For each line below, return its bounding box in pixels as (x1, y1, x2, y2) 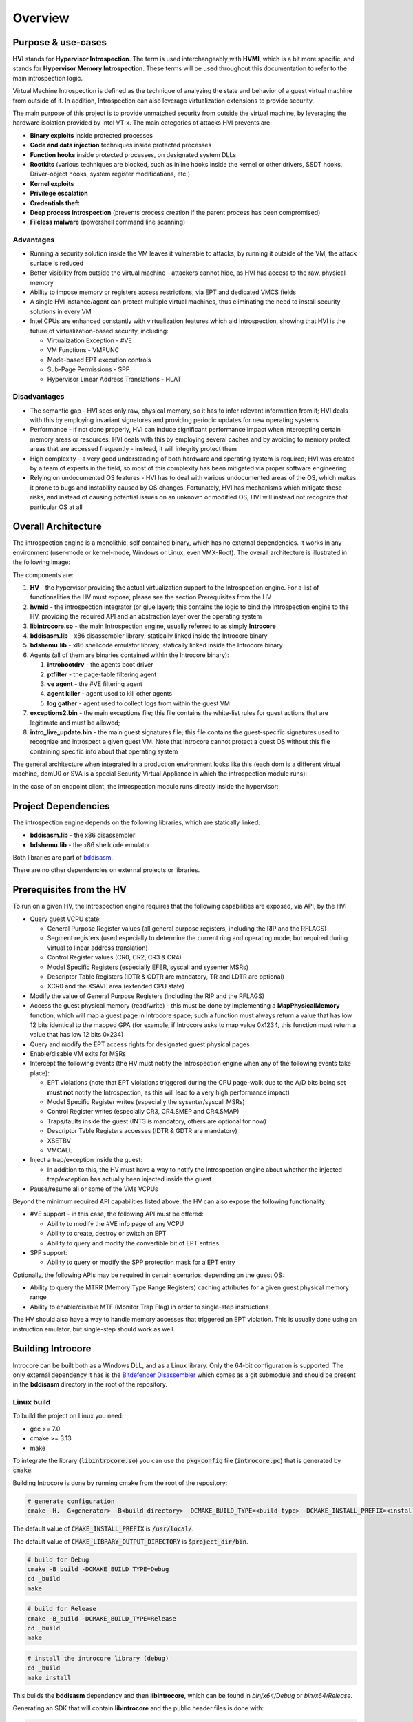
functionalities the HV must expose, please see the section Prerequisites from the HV (30, 593, 272, 601)
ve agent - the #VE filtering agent (47, 679, 142, 688)
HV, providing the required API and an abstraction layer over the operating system (30, 612, 262, 621)
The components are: (12, 570, 74, 579)
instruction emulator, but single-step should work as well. (12, 1325, 176, 1333)
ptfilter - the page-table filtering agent (47, 670, 157, 678)
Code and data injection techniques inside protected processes (30, 141, 212, 149)
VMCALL (47, 1146, 72, 1154)
